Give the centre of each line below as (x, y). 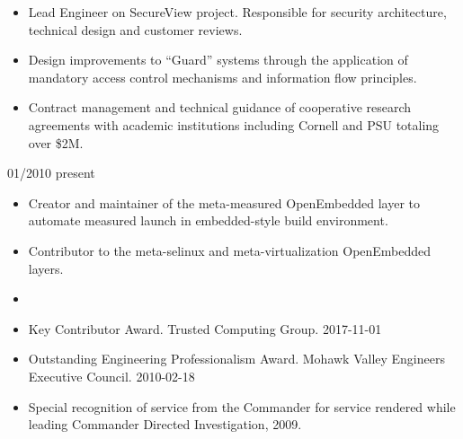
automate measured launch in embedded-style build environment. (208, 220)
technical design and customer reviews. (135, 29)
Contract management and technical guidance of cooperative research (220, 107)
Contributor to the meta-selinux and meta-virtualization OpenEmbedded (230, 250)
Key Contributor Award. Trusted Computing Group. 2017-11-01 (205, 328)
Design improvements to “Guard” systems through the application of (218, 60)
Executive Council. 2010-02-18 (111, 376)
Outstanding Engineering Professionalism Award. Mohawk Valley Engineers (236, 359)
